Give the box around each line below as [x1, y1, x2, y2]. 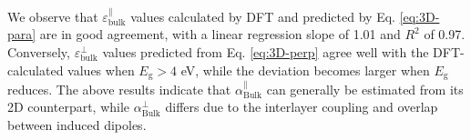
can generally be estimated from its [266, 79, 464, 98]
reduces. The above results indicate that [7, 79, 231, 98]
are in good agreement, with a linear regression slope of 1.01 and [39, 25, 401, 44]
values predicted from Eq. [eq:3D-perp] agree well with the [102, 43, 429, 61]
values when [67, 60, 135, 79]
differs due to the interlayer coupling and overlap [165, 97, 438, 116]
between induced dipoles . [7, 115, 147, 135]
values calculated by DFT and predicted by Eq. [130, 6, 395, 25]
